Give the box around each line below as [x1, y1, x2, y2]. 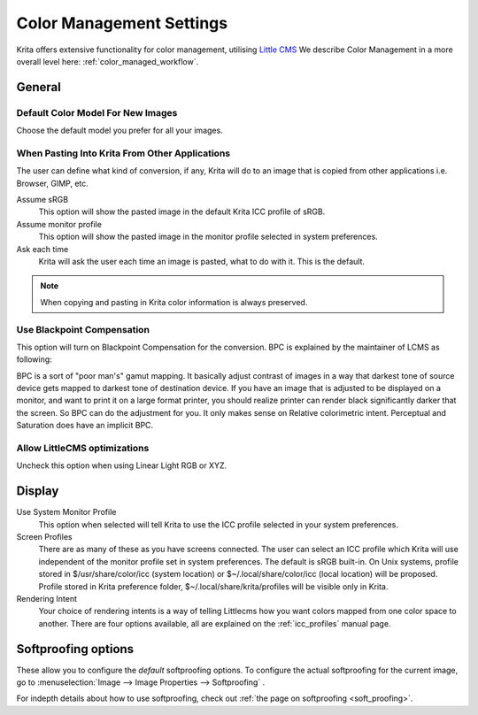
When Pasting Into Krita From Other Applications [16, 147, 231, 159]
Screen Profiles [16, 532, 73, 542]
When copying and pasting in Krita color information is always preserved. [40, 296, 308, 307]
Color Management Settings [16, 13, 228, 33]
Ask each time [16, 243, 69, 254]
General [16, 80, 62, 95]
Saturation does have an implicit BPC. [16, 420, 154, 431]
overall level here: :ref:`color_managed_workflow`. [16, 56, 199, 66]
